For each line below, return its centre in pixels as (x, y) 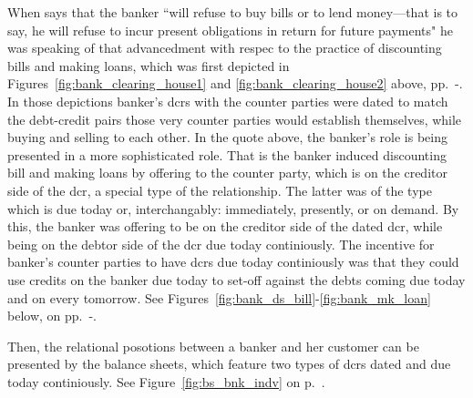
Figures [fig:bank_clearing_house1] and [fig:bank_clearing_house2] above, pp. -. (235, 83)
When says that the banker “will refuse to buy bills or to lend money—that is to (233, 12)
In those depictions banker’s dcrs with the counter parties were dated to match (228, 101)
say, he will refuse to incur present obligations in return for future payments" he (230, 30)
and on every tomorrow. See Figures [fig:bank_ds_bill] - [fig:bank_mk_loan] (219, 297)
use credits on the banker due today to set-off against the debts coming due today (236, 279)
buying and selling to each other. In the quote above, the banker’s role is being (227, 137)
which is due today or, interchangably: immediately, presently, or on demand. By (233, 208)
